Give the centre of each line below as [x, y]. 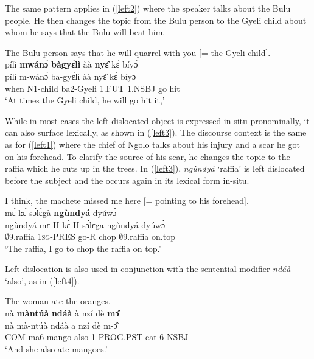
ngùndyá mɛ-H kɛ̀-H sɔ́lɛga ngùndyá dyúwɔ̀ [85, 224]
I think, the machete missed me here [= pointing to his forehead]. [127, 200]
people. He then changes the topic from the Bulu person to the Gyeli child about [156, 20]
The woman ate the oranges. [58, 301]
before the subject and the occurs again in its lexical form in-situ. [127, 180]
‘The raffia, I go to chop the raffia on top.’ [83, 248]
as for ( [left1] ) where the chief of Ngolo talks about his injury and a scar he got [153, 144]
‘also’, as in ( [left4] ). [42, 280]
